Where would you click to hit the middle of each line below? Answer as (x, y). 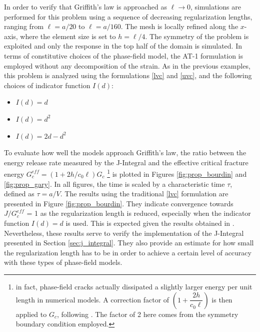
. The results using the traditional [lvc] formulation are (144, 194)
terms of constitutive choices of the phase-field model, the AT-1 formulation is (123, 55)
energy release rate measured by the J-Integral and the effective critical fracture (126, 162)
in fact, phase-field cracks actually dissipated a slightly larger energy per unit (134, 286)
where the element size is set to (68, 36)
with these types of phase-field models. (63, 262)
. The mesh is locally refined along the (179, 26)
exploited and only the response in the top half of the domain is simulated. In (123, 46)
